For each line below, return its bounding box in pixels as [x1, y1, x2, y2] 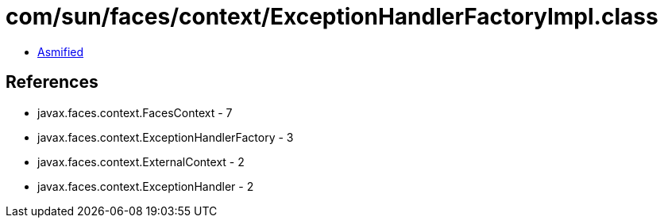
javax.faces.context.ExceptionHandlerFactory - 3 [37, 130, 294, 144]
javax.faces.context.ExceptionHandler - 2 [37, 179, 254, 193]
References [6, 72, 98, 93]
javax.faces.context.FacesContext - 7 [37, 105, 233, 120]
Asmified [37, 44, 84, 59]
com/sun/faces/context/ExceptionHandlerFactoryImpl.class [6, 3, 658, 30]
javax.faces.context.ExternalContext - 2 [37, 154, 245, 169]
